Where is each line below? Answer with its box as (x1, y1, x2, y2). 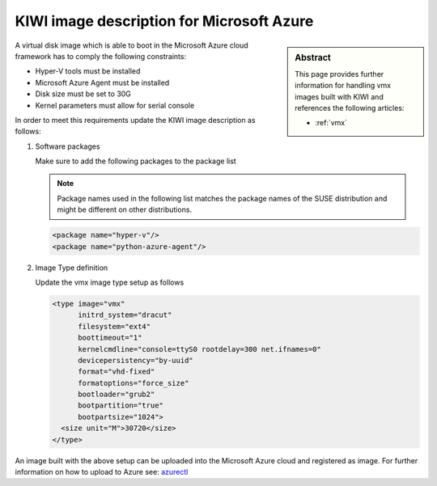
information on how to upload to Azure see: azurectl (15, 467, 189, 477)
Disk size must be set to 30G (35, 89, 131, 99)
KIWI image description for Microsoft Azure (15, 12, 314, 30)
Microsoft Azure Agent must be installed (35, 78, 170, 87)
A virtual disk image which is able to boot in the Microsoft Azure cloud (15, 40, 248, 50)
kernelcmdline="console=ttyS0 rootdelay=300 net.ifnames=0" (78, 344, 321, 353)
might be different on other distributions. (57, 205, 193, 214)
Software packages (35, 142, 100, 151)
